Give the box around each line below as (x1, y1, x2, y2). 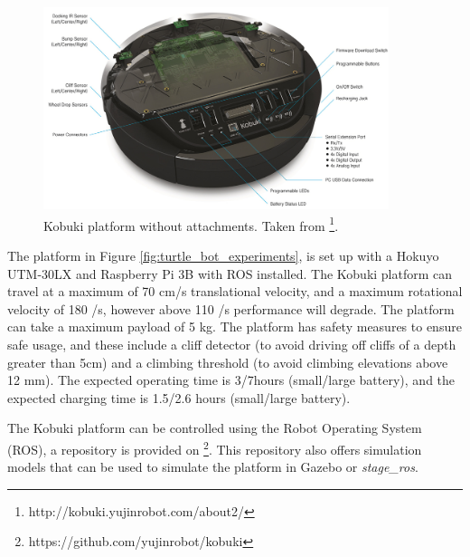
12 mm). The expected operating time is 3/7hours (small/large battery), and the (7, 370, 456, 389)
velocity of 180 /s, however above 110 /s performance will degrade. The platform (7, 299, 455, 318)
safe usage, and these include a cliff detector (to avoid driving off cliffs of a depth (7, 334, 456, 353)
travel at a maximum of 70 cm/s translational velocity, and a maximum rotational (7, 282, 463, 301)
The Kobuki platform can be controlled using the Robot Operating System (7, 418, 422, 437)
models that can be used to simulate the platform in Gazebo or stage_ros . (7, 457, 418, 476)
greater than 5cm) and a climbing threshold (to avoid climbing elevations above (7, 352, 448, 371)
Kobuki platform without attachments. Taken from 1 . (43, 213, 339, 235)
